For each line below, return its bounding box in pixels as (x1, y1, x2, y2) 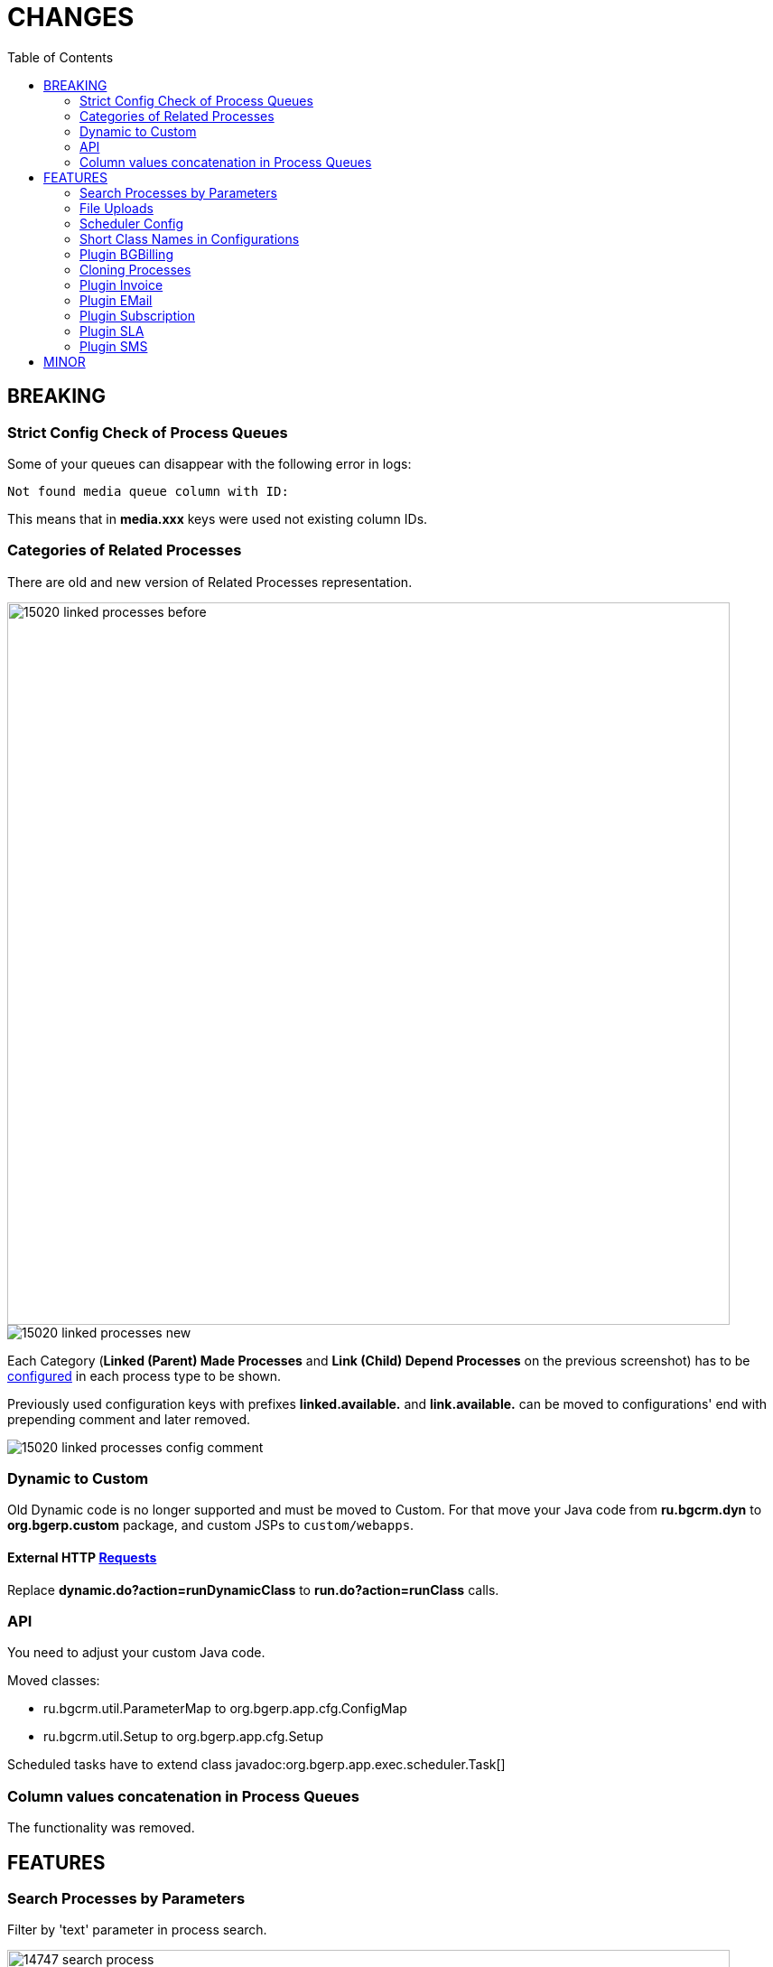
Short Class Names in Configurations (79, 230, 300, 247)
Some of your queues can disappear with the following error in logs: (7, 455, 412, 471)
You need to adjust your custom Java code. (7, 1645, 265, 1661)
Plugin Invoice (79, 276, 163, 293)
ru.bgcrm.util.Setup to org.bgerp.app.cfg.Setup (43, 1729, 323, 1745)
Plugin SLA (79, 322, 144, 339)
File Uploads (79, 200, 154, 216)
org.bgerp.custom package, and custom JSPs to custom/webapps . (7, 1517, 414, 1534)
